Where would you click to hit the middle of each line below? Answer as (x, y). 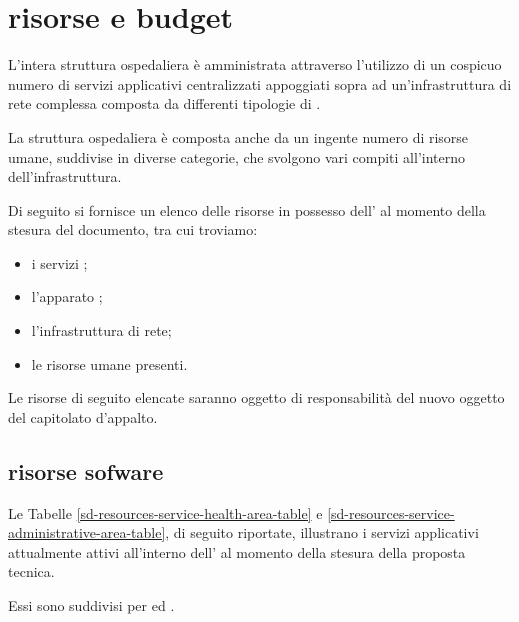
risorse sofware (86, 470)
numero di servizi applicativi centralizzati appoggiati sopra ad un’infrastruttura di (260, 83)
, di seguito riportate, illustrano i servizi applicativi (322, 532)
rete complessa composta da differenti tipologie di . (164, 103)
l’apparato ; (67, 296)
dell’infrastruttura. (65, 176)
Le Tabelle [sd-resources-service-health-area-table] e (165, 512)
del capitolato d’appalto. (83, 416)
